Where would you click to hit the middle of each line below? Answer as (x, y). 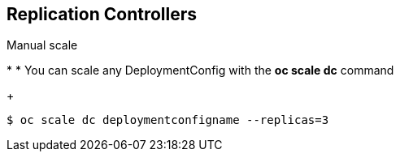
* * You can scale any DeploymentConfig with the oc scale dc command (200, 70)
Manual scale (42, 45)
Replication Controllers (102, 14)
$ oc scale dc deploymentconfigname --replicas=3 (168, 120)
